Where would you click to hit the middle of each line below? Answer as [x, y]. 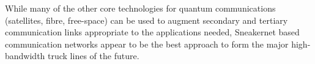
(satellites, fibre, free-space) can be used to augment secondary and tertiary [146, 20]
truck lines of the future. [94, 56]
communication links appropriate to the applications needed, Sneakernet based [152, 32]
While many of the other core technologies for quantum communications [140, 8]
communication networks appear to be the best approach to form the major [147, 44]
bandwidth [25, 56]
